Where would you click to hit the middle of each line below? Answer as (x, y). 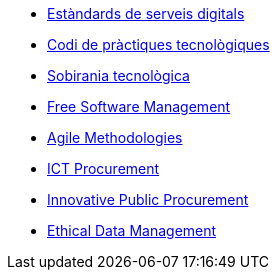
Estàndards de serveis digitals (146, 13)
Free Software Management (139, 106)
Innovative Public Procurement (148, 199)
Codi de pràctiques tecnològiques (158, 44)
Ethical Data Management (132, 230)
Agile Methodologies (115, 137)
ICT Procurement (103, 168)
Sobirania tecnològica (118, 75)
